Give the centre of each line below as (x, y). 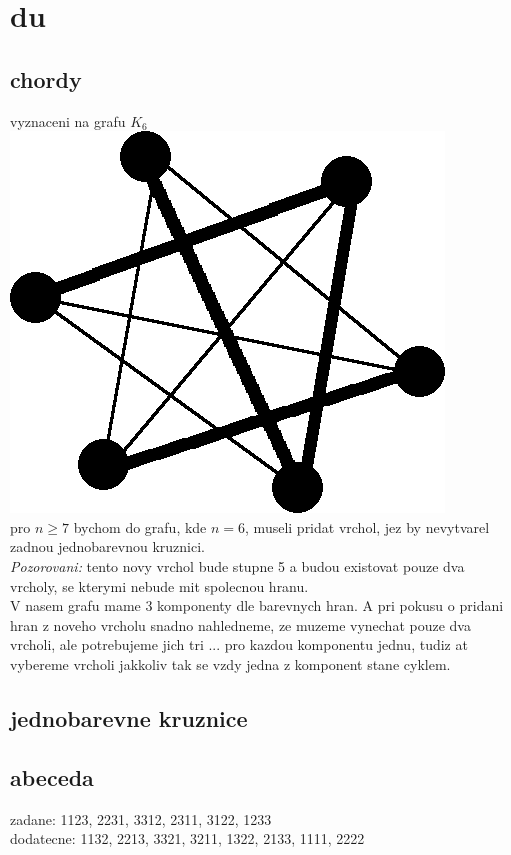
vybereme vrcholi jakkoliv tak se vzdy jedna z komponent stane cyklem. (230, 663)
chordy (46, 78)
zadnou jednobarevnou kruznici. (107, 546)
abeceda (52, 776)
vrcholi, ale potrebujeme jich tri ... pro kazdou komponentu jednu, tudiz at (239, 644)
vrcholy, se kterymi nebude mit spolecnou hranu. (159, 585)
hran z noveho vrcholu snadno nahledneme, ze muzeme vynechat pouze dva (240, 624)
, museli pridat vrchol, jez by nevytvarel (367, 526)
